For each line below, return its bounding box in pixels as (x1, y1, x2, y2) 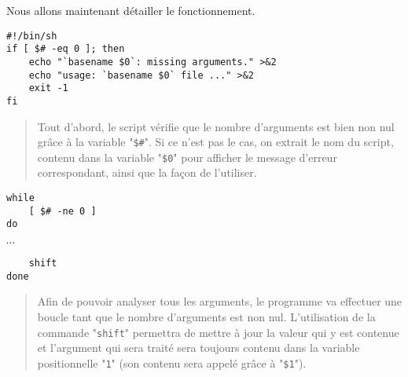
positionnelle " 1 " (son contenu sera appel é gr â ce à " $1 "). (37, 354, 307, 371)
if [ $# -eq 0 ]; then (6, 43, 125, 55)
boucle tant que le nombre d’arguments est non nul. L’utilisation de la (37, 308, 376, 324)
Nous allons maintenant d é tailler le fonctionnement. (6, 2, 255, 18)
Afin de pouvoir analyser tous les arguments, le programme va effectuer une (37, 293, 402, 309)
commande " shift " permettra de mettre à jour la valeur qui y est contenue (37, 324, 399, 340)
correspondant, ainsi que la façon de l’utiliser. (37, 164, 257, 181)
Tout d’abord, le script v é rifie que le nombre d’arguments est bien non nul (37, 118, 395, 134)
